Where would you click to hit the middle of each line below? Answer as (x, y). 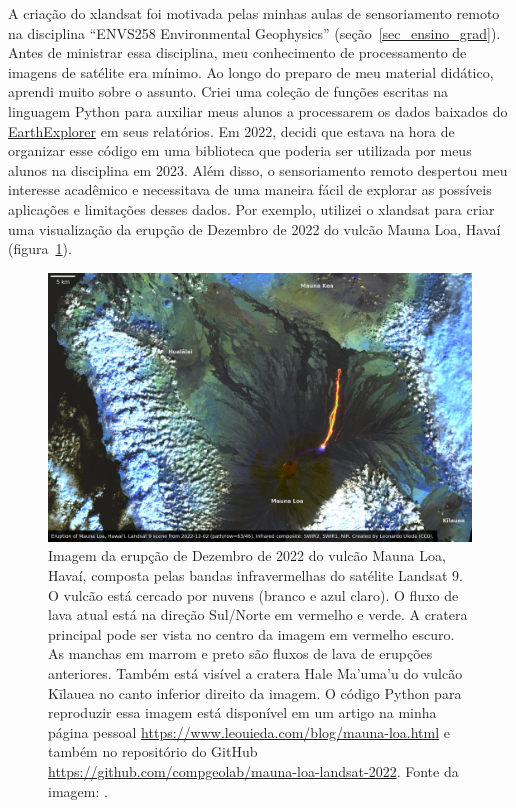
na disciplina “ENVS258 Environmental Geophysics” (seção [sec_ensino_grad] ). (254, 32)
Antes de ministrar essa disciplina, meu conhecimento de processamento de (237, 52)
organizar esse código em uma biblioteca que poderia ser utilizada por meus (240, 150)
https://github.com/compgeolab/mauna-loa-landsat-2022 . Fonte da (253, 770)
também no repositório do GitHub (153, 751)
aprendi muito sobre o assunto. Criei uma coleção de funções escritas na (228, 91)
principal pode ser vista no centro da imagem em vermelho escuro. (251, 633)
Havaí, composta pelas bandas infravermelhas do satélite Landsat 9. (255, 575)
